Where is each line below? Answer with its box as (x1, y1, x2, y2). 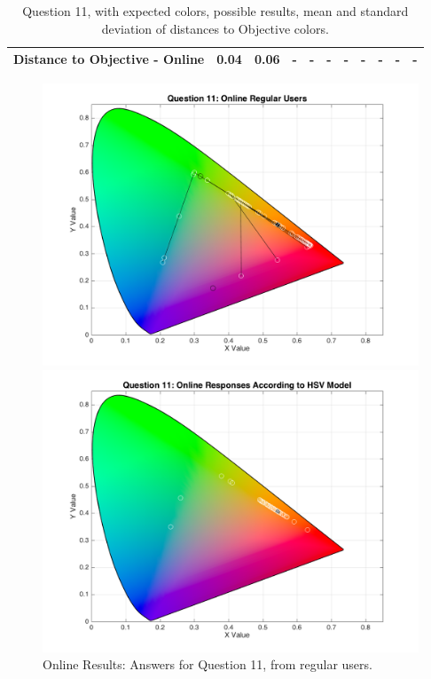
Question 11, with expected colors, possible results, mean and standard (22, 2, 409, 20)
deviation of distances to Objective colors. (101, 19, 329, 37)
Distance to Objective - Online (13, 50, 205, 68)
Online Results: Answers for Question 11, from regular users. (43, 655, 372, 674)
